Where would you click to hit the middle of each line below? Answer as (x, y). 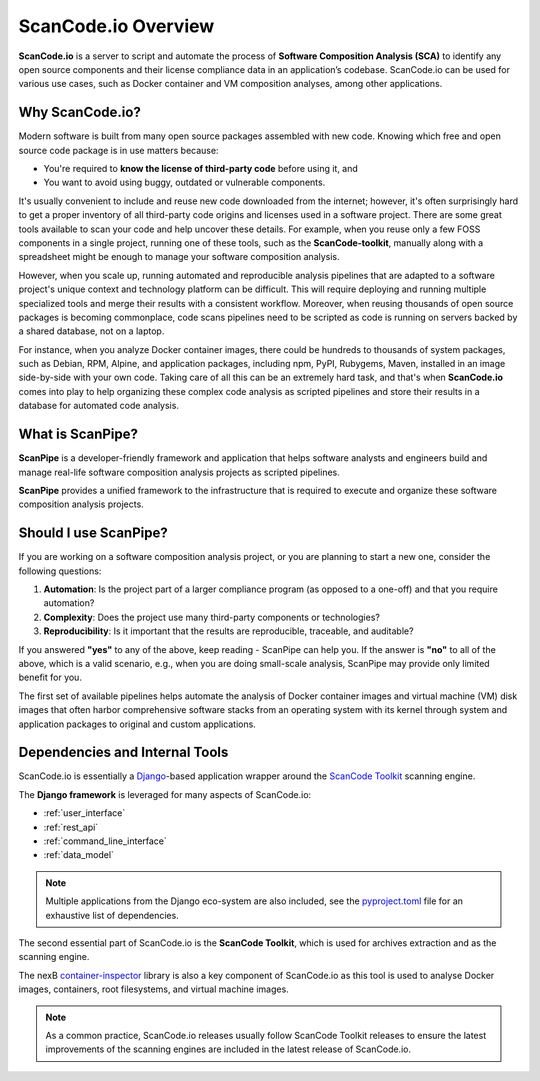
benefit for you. (50, 677)
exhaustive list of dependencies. (112, 915)
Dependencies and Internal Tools (123, 752)
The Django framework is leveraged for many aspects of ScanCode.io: (165, 794)
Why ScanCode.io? (80, 112)
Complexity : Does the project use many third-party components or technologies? (211, 617)
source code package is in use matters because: (118, 150)
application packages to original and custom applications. (137, 724)
